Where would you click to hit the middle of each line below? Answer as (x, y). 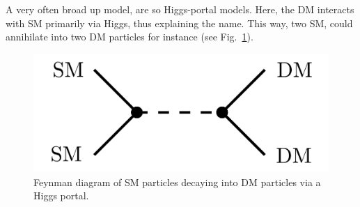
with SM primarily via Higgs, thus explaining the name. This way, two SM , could (179, 23)
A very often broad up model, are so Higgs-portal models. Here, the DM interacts (180, 9)
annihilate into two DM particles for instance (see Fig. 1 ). (130, 37)
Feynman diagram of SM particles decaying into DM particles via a (177, 182)
